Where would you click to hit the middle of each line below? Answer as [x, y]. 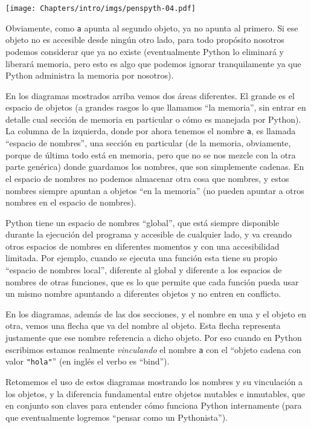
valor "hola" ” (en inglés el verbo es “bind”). [88, 361]
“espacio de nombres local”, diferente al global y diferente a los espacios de [144, 270]
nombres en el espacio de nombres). [71, 202]
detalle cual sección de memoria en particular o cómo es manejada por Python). [153, 119]
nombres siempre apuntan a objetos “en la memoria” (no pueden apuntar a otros [155, 190]
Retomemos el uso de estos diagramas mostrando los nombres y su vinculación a [154, 381]
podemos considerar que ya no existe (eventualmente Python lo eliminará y [145, 51]
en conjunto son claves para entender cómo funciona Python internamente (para [154, 405]
